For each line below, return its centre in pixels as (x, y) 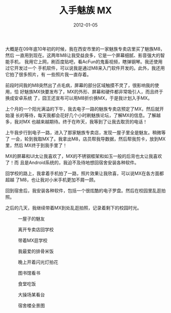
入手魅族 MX (85, 10)
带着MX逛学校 (33, 240)
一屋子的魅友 (31, 219)
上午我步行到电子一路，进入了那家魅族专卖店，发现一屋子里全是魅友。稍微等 (85, 132)
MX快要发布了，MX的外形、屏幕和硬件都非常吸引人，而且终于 (98, 91)
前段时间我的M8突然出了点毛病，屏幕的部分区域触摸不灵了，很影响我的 (80, 85)
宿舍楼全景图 (31, 305)
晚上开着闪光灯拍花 (38, 262)
